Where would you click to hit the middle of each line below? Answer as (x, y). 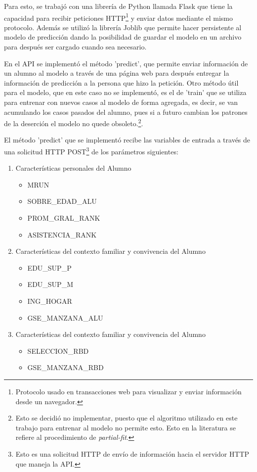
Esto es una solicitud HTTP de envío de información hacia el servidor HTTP (132, 453)
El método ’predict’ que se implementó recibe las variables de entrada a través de (127, 140)
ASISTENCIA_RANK (62, 234)
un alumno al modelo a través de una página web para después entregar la (117, 73)
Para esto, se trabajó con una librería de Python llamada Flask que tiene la (118, 6)
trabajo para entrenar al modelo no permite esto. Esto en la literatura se (126, 427)
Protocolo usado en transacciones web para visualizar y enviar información (128, 391)
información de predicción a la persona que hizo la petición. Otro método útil (121, 82)
